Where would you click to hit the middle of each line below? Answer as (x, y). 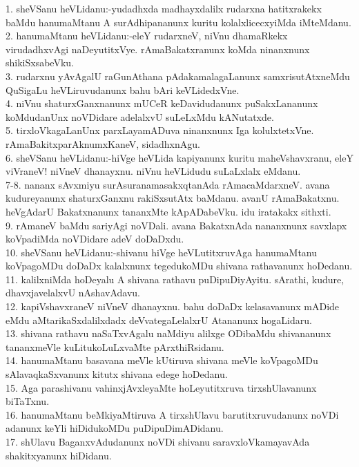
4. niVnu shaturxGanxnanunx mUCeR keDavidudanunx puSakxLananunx (162, 103)
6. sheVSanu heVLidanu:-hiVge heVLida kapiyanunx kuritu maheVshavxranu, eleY (179, 157)
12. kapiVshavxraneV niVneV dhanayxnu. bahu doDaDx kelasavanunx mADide (173, 306)
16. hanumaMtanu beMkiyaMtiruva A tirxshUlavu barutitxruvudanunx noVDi (172, 414)
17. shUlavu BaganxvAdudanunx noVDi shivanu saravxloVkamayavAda (158, 441)
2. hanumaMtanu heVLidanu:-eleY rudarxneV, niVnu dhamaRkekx (147, 36)
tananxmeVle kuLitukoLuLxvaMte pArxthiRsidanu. (115, 346)
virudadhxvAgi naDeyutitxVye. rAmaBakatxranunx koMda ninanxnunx (158, 49)
